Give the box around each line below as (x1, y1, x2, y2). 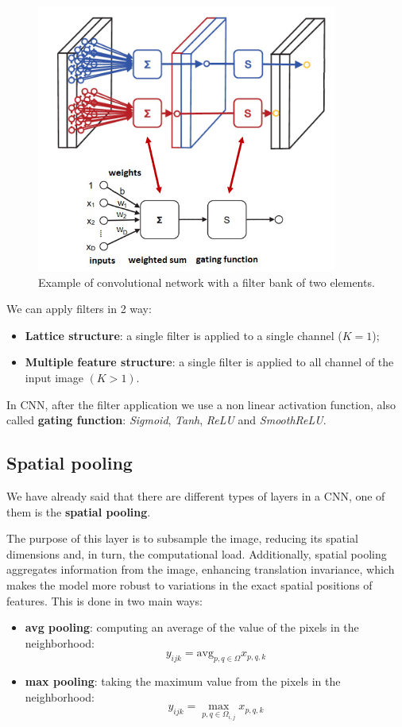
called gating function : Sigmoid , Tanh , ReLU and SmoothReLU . (6, 412, 327, 428)
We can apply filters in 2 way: (6, 300, 152, 317)
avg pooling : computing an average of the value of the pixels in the (25, 619, 359, 636)
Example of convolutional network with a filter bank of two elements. (38, 273, 375, 290)
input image (25, 369, 83, 385)
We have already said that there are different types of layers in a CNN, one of (6, 487, 385, 504)
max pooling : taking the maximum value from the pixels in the (25, 673, 341, 690)
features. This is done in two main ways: (6, 592, 203, 609)
